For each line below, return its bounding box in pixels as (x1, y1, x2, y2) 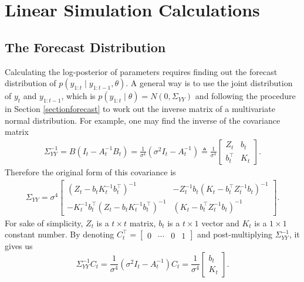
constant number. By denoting (5, 228, 114, 240)
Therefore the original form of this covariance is (5, 165, 176, 178)
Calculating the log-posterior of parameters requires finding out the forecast (5, 65, 278, 77)
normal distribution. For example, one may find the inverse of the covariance (5, 114, 281, 126)
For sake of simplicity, (5, 216, 83, 229)
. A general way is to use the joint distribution (126, 77, 293, 89)
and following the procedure (195, 90, 296, 102)
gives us (5, 240, 33, 252)
